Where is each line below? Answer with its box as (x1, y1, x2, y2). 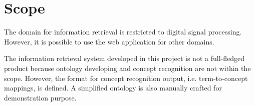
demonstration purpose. (4, 92, 77, 102)
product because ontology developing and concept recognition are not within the (4, 62, 251, 73)
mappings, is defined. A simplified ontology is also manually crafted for (4, 82, 222, 93)
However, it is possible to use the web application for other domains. (4, 36, 214, 46)
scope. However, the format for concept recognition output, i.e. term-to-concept (4, 72, 248, 83)
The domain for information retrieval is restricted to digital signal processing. (4, 26, 242, 37)
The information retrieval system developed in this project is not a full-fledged (4, 53, 244, 63)
